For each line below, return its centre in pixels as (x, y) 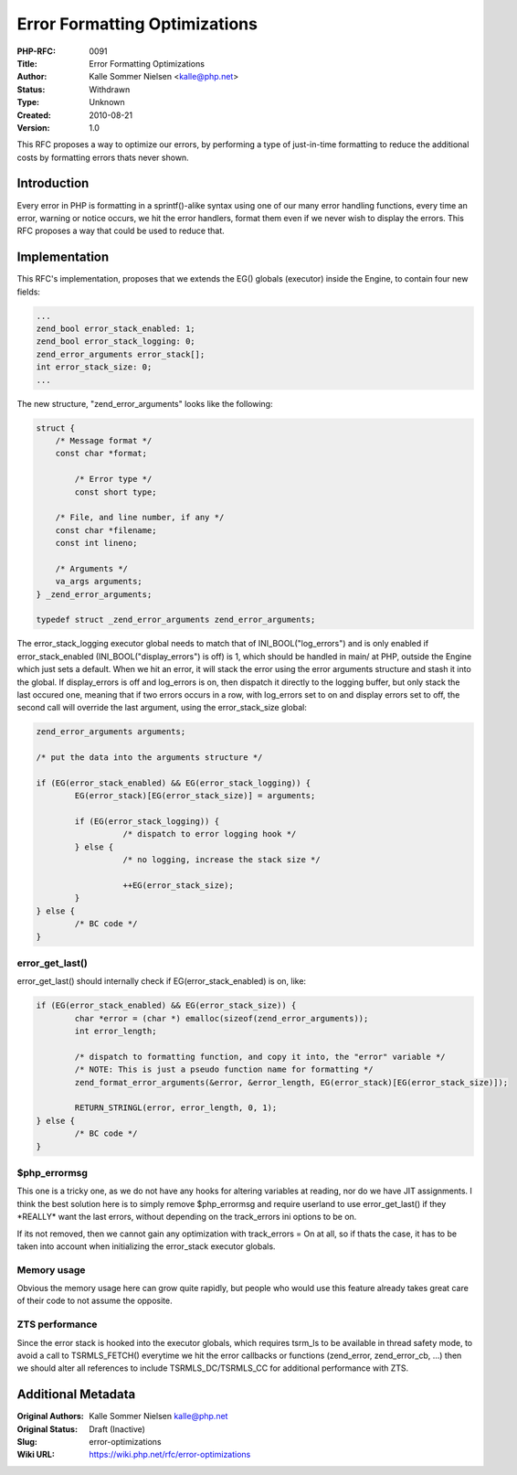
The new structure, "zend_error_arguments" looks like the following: (145, 403)
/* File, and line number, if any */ (140, 518)
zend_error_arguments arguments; (111, 732)
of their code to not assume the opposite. (95, 1301)
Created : (34, 115)
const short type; (116, 492)
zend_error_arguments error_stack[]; (121, 354)
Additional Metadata (76, 1395)
